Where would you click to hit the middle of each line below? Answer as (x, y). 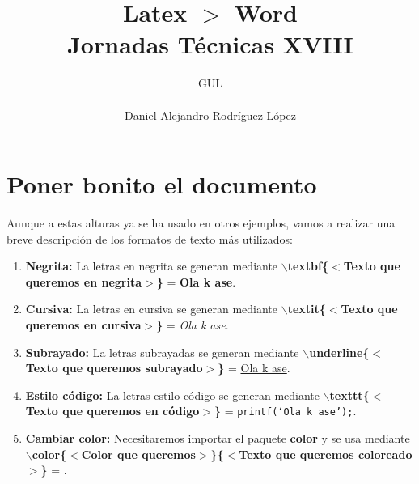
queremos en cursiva (83, 325)
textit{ (307, 309)
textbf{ (308, 266)
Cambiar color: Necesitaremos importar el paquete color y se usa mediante (218, 438)
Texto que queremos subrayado (114, 368)
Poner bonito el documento (162, 184)
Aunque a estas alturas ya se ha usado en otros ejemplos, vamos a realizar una (201, 223)
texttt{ (349, 395)
